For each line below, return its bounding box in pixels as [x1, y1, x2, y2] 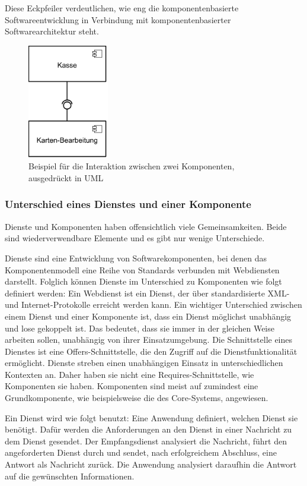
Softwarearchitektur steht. [5, 25, 99, 37]
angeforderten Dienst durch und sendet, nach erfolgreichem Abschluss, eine [5, 446, 277, 459]
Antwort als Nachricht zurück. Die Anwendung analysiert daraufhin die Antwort [5, 458, 297, 471]
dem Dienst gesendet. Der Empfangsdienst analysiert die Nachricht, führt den [5, 434, 287, 447]
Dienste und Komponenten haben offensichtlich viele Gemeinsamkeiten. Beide [5, 220, 287, 232]
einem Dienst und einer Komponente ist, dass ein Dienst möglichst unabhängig [5, 310, 292, 322]
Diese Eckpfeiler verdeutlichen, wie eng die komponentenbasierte [5, 2, 239, 14]
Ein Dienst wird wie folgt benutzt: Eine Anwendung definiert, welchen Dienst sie [5, 411, 298, 424]
